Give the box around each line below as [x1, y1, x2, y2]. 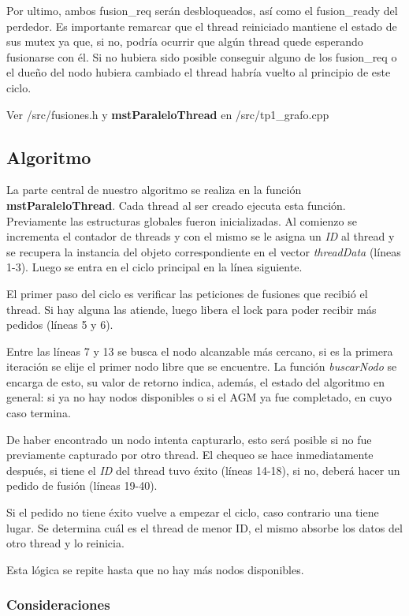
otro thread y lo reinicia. [6, 535, 125, 551]
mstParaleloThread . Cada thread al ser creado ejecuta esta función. [6, 196, 346, 213]
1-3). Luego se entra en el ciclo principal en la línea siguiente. [6, 259, 303, 275]
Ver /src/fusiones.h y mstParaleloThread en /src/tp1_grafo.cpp [6, 106, 329, 122]
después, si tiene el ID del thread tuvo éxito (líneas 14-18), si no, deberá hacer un [6, 461, 400, 478]
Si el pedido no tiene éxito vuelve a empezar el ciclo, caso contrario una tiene [6, 504, 379, 521]
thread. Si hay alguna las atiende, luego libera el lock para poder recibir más [6, 301, 377, 317]
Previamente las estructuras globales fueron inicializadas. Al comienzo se [6, 212, 357, 229]
